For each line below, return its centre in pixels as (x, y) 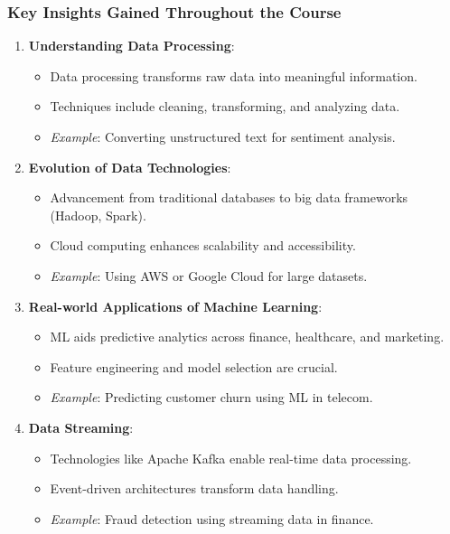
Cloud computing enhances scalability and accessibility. (203, 245)
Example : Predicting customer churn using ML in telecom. (211, 397)
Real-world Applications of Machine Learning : (175, 306)
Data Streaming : (81, 427)
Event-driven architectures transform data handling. (194, 488)
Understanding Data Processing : (131, 46)
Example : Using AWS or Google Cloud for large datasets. (209, 275)
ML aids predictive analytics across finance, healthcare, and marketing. (247, 337)
